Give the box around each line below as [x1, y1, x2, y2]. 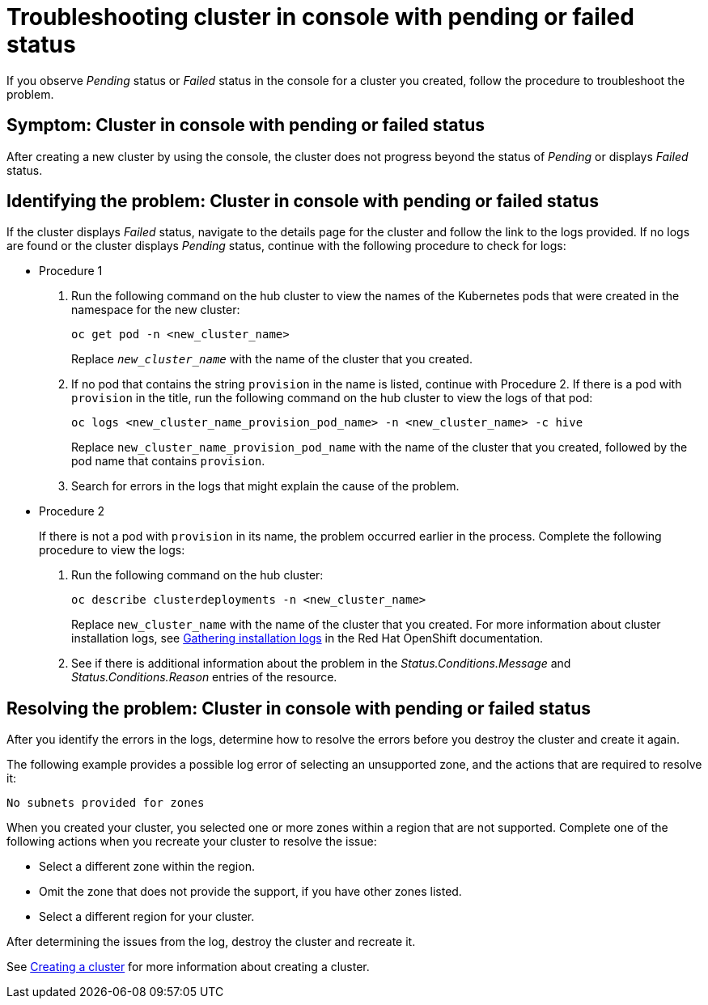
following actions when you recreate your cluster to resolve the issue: [6, 834, 377, 849]
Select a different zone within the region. [39, 859, 255, 874]
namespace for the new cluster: [71, 303, 240, 317]
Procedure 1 [39, 264, 103, 278]
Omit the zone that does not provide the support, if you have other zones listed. [39, 884, 462, 899]
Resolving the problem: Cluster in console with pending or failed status [6, 698, 591, 719]
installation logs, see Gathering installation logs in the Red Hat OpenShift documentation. [71, 631, 544, 646]
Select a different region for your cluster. [39, 910, 255, 924]
